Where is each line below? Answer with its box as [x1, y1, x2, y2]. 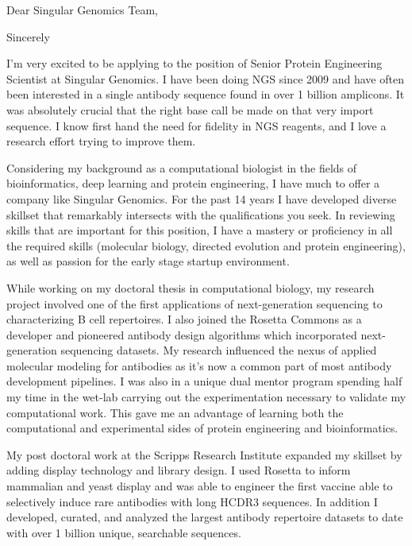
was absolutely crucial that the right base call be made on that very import [6, 101, 374, 118]
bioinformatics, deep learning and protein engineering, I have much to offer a [6, 175, 380, 192]
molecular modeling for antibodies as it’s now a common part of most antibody [6, 357, 392, 374]
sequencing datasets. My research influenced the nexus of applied [60, 342, 377, 358]
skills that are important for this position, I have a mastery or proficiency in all [6, 222, 393, 238]
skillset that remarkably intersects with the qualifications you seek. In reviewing [6, 206, 395, 223]
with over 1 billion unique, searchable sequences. [6, 524, 241, 540]
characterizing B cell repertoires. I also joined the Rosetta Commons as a [6, 311, 362, 327]
